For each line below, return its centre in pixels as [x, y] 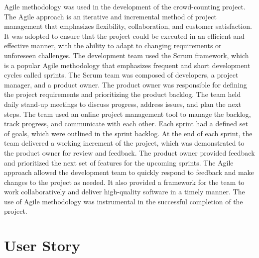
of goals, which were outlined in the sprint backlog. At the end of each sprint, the [128, 133]
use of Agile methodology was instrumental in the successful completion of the [124, 201]
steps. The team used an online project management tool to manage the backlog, [128, 114]
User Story [42, 245]
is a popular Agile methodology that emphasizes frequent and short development [127, 65]
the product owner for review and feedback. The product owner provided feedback [129, 152]
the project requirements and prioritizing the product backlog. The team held [123, 94]
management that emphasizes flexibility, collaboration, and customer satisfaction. [128, 26]
